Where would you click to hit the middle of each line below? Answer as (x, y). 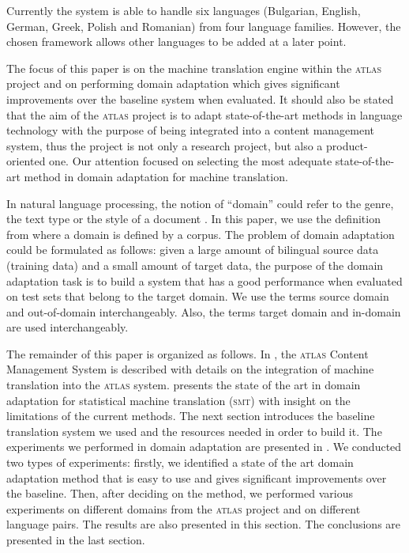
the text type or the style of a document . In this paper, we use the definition (193, 219)
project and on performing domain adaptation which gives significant (173, 83)
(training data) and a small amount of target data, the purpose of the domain (195, 265)
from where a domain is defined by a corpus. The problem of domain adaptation (201, 234)
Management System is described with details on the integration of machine (190, 369)
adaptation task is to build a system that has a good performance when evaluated (204, 280)
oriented (26, 161)
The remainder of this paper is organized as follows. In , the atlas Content (188, 353)
